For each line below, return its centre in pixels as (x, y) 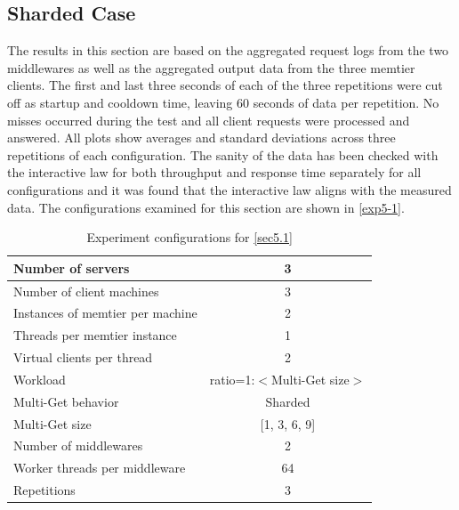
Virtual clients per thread (83, 357)
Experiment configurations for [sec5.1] (189, 237)
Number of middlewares (78, 445)
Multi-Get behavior (66, 401)
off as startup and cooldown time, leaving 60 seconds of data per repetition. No (223, 102)
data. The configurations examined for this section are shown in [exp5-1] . (206, 207)
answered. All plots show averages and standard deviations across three (201, 138)
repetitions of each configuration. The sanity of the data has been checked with (223, 154)
